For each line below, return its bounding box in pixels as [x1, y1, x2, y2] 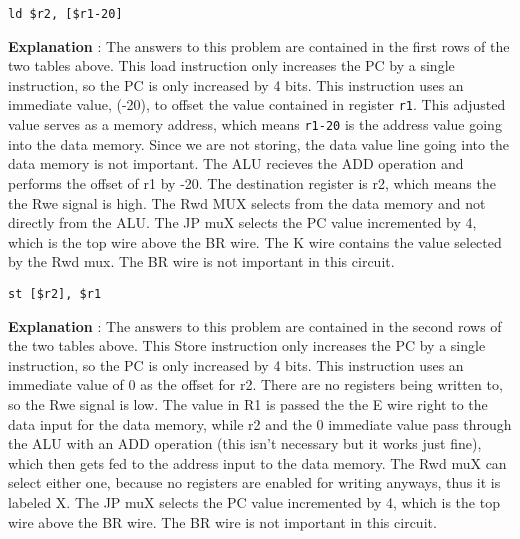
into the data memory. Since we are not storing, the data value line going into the [8, 133, 510, 154]
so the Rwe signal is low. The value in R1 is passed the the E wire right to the [8, 393, 488, 414]
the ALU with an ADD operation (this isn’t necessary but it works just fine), [8, 433, 482, 454]
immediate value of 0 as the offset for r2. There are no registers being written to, [8, 374, 503, 395]
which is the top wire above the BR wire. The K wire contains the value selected [8, 231, 502, 252]
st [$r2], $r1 [8, 286, 102, 301]
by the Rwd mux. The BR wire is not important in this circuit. [8, 251, 395, 272]
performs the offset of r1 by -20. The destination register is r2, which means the [8, 172, 496, 193]
